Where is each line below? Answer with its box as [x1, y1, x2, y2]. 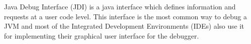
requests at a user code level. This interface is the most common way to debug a [4, 11, 247, 21]
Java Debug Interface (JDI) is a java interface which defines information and [4, 1, 236, 11]
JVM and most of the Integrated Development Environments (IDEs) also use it [4, 21, 244, 31]
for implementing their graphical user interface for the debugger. [4, 30, 199, 41]
